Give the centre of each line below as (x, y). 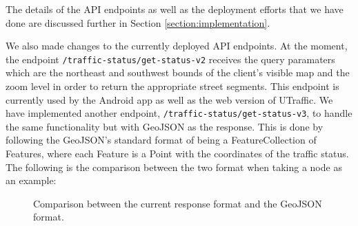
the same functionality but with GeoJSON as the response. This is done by (165, 126)
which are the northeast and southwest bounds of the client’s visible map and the (178, 72)
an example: (31, 180)
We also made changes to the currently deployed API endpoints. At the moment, (177, 46)
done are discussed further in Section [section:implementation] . (138, 22)
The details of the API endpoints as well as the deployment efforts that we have (175, 9)
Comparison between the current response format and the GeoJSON (178, 203)
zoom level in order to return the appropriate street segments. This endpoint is (172, 86)
